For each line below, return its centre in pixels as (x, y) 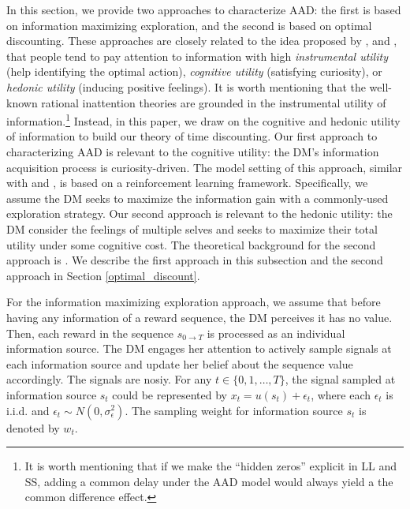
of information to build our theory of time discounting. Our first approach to (192, 136)
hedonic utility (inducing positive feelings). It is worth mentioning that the (186, 86)
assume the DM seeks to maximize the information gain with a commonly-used (198, 198)
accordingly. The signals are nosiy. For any (109, 379)
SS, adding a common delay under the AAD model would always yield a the (209, 481)
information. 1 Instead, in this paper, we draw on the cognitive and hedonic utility (203, 120)
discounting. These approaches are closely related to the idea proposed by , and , (202, 41)
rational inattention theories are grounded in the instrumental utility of (214, 102)
